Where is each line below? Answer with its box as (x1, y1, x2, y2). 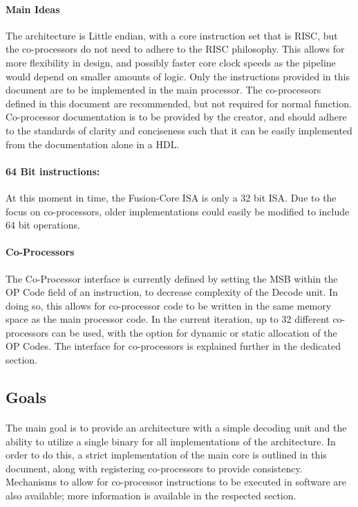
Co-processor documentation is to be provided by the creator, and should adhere (6, 109, 347, 124)
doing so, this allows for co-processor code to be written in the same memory (6, 298, 332, 312)
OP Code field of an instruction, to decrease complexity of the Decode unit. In (6, 285, 338, 299)
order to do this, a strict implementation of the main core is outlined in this (6, 447, 327, 462)
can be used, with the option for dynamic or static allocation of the (51, 325, 337, 339)
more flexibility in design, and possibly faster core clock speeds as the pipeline (6, 55, 336, 69)
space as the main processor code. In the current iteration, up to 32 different (6, 312, 330, 326)
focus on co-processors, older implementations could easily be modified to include (6, 204, 350, 218)
